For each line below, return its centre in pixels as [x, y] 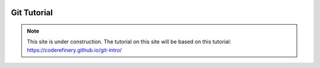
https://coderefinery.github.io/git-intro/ [74, 50]
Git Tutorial [32, 13]
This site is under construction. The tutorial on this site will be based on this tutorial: [129, 42]
